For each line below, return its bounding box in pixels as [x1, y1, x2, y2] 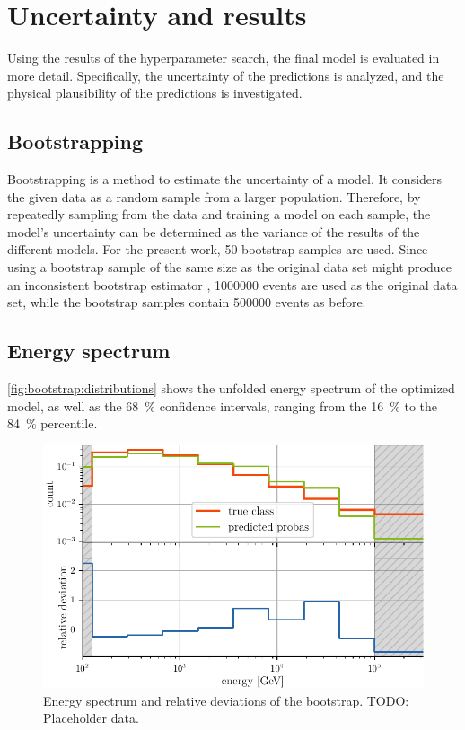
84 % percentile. [7, 414, 98, 433]
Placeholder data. [43, 708, 139, 727]
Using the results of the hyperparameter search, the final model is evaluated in [7, 48, 440, 67]
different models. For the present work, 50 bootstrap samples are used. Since [7, 240, 428, 259]
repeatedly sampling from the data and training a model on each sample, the [7, 205, 431, 224]
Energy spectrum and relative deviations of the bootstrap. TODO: [43, 690, 409, 709]
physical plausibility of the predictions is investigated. [7, 84, 303, 102]
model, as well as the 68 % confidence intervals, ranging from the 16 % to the [7, 396, 438, 415]
